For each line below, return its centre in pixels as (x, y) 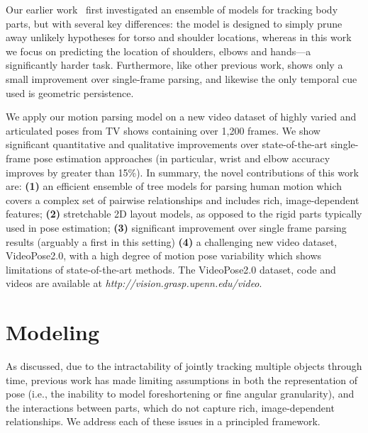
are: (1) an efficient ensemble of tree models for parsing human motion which (174, 186)
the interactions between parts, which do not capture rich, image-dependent (170, 407)
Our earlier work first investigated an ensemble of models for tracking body (172, 9)
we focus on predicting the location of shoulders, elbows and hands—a (158, 51)
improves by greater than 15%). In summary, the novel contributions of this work (182, 172)
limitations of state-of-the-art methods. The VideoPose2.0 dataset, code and (171, 269)
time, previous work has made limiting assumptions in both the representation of (182, 379)
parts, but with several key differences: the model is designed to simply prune (174, 23)
